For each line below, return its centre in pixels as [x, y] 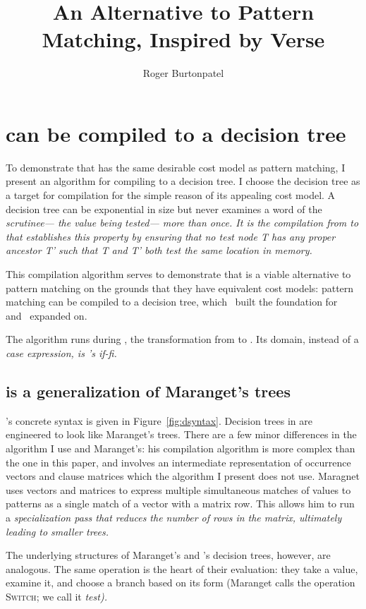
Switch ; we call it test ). [56, 596]
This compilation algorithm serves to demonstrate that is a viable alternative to [178, 274]
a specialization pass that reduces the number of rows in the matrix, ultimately [174, 517]
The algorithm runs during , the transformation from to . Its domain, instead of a [182, 339]
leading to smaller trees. [57, 531]
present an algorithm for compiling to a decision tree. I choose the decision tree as [183, 181]
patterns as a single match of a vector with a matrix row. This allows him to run [180, 504]
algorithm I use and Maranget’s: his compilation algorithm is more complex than [181, 448]
